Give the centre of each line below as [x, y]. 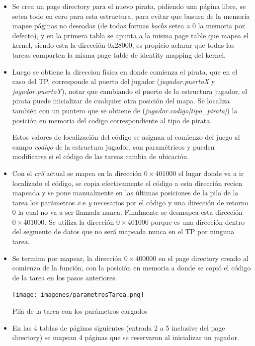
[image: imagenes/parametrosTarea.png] [78, 295]
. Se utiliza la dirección [79, 221]
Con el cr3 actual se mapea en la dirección [77, 173]
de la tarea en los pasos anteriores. [65, 277]
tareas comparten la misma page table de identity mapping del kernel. [119, 54]
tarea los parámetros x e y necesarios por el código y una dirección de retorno [130, 202]
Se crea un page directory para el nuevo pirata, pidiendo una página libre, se [129, 6]
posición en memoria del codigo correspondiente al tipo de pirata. [112, 120]
